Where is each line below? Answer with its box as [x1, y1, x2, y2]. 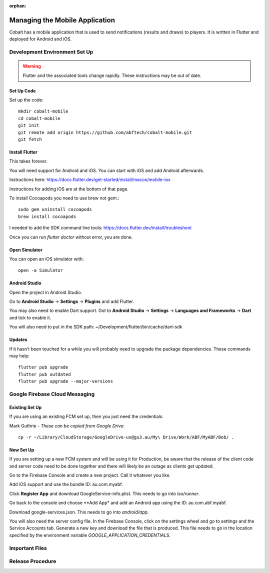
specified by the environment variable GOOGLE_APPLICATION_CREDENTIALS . [9, 532, 171, 538]
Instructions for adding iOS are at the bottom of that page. [9, 185, 129, 192]
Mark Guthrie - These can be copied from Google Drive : [9, 422, 125, 428]
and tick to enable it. [9, 314, 51, 320]
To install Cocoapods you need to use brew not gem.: [9, 195, 119, 201]
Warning [22, 63, 41, 69]
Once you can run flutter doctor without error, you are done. [9, 234, 133, 240]
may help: [9, 353, 30, 359]
